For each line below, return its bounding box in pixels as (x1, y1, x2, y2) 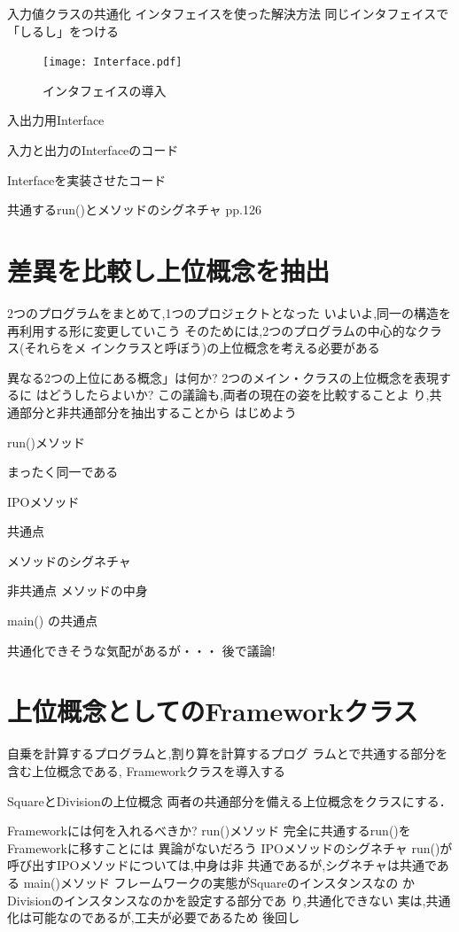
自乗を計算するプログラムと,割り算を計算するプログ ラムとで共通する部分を (7, 744, 448, 763)
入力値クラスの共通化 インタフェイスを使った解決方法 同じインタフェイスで (7, 4, 449, 22)
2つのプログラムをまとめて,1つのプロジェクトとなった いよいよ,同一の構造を (7, 303, 452, 322)
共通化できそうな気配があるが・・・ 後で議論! (7, 641, 276, 659)
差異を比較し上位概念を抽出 (7, 252, 331, 288)
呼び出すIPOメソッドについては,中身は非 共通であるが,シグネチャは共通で (7, 856, 437, 874)
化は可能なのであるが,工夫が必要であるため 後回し (7, 908, 300, 927)
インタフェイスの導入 (43, 81, 167, 99)
